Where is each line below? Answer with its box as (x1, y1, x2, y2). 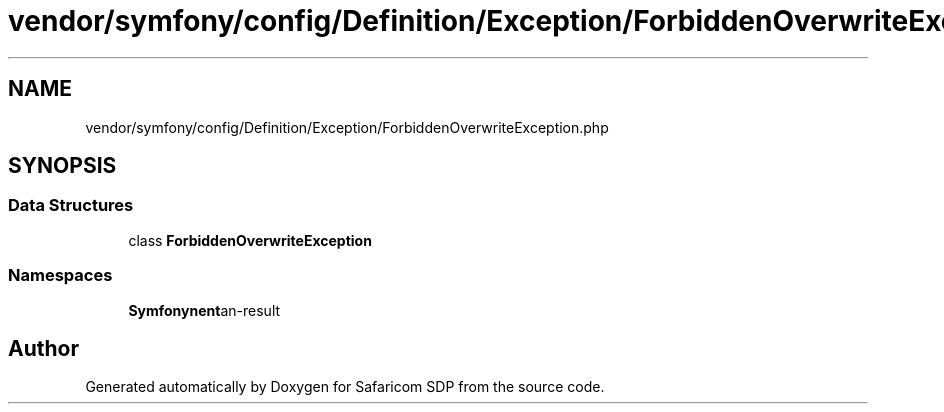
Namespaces (8, 265, 113, 286)
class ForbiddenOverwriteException (128, 231, 372, 249)
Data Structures (8, 195, 134, 216)
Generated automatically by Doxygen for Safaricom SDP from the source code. (85, 378, 605, 396)
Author (8, 335, 79, 361)
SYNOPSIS (8, 153, 117, 179)
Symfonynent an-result (128, 301, 281, 319)
